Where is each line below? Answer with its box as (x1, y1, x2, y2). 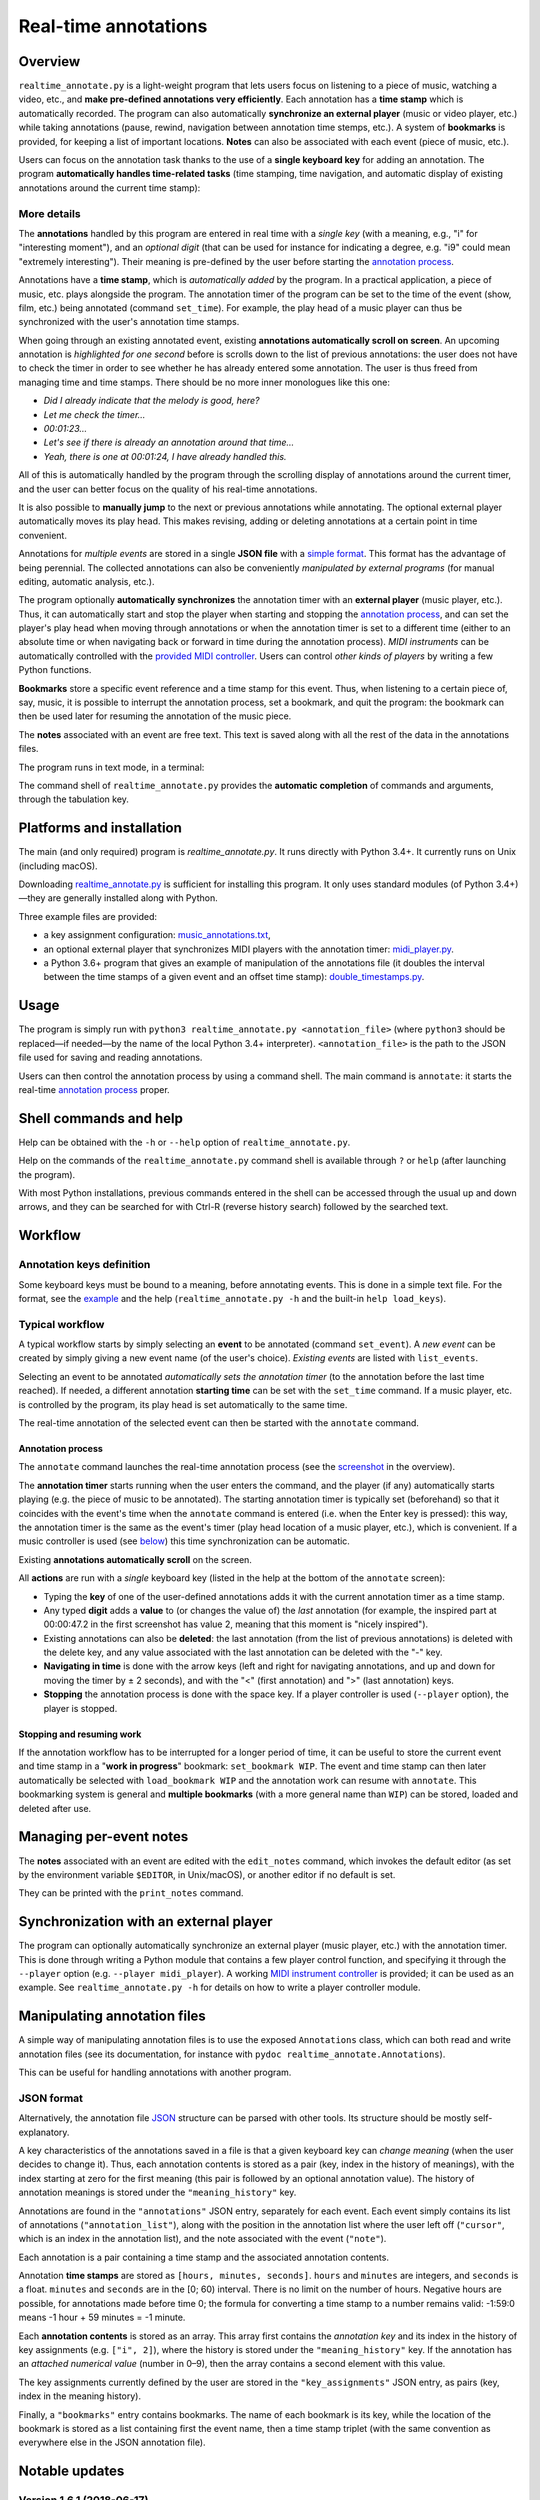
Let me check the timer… (43, 408, 146, 420)
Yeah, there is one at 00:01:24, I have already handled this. (43, 450, 287, 462)
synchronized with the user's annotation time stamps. (18, 316, 240, 328)
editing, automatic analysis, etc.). (18, 575, 155, 587)
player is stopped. (43, 1702, 118, 1714)
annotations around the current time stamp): (18, 181, 201, 194)
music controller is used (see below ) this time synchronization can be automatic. (18, 1535, 350, 1547)
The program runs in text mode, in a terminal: (18, 761, 205, 773)
